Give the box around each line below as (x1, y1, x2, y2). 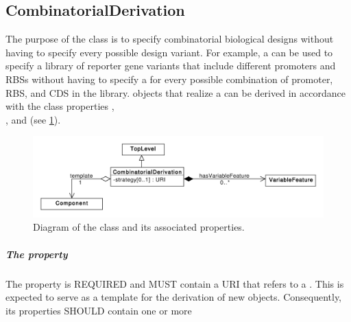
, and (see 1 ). (5, 112, 61, 126)
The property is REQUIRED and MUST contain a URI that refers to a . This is (5, 276, 344, 290)
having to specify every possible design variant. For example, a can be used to (5, 45, 333, 59)
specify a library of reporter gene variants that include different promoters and (5, 58, 336, 73)
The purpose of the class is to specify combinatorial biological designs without (5, 32, 334, 46)
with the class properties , (5, 99, 114, 113)
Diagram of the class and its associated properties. (33, 220, 245, 234)
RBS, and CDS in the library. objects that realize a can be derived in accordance (5, 85, 346, 100)
